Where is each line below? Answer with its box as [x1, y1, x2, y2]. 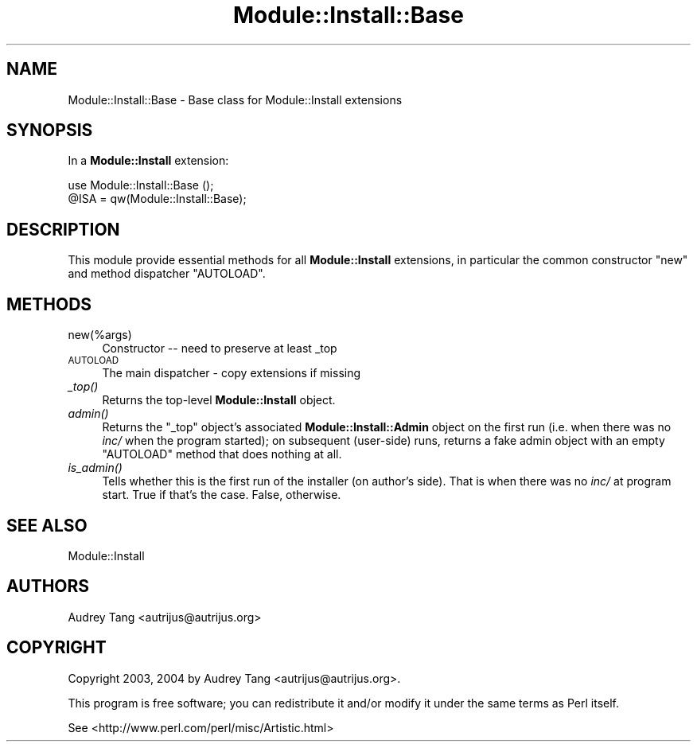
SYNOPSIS [6, 120, 93, 141]
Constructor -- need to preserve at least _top [102, 341, 337, 356]
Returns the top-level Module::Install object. [102, 393, 336, 407]
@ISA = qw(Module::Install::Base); [68, 192, 247, 206]
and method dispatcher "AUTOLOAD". [68, 267, 266, 281]
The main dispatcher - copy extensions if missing [102, 366, 361, 380]
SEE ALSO [6, 515, 88, 536]
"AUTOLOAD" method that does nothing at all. [102, 447, 342, 462]
